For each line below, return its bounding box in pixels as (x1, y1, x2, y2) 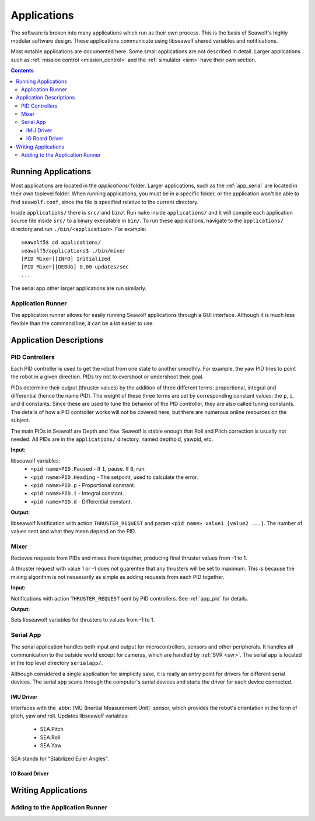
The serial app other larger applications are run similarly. (10, 285, 147, 292)
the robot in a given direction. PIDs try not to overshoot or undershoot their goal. (10, 373, 204, 380)
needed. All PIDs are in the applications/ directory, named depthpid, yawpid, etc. (10, 436, 213, 443)
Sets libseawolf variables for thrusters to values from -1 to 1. (10, 616, 155, 623)
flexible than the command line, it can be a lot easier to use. (10, 319, 154, 327)
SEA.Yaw (40, 742, 62, 749)
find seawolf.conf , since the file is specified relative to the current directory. (10, 198, 199, 205)
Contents (10, 67, 34, 74)
